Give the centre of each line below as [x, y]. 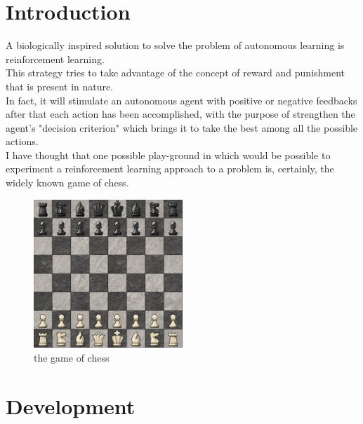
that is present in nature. [60, 86]
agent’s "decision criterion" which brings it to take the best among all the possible [182, 127]
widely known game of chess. [67, 183]
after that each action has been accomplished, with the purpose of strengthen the [180, 114]
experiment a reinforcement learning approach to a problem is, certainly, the [170, 169]
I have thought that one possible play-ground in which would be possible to [168, 155]
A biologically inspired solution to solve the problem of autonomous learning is [175, 45]
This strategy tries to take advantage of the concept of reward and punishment [176, 73]
